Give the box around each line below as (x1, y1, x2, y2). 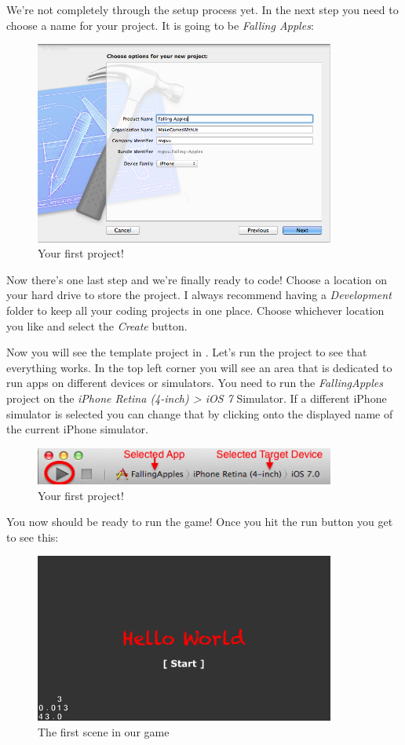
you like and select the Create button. (6, 317, 188, 334)
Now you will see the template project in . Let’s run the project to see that (6, 344, 367, 360)
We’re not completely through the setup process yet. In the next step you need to (6, 2, 399, 17)
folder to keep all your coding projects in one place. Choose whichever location (6, 302, 385, 319)
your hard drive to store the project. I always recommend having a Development (6, 287, 392, 303)
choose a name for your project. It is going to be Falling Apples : (6, 16, 314, 33)
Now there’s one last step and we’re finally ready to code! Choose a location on (6, 271, 387, 287)
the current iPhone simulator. (6, 421, 148, 437)
